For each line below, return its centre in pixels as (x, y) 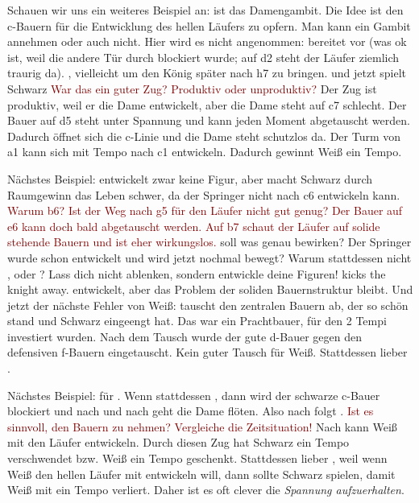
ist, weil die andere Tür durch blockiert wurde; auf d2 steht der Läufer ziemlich (203, 57)
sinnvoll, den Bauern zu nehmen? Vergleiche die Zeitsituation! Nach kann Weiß (202, 426)
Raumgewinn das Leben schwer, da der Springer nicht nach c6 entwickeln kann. (204, 194)
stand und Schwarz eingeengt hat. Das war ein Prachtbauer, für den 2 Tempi (197, 321)
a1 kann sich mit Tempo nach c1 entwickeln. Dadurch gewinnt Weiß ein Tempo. (205, 152)
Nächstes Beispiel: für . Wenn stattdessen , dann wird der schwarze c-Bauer (194, 395)
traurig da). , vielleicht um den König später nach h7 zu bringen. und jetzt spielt (207, 73)
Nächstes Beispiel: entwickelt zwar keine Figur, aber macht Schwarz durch (190, 178)
